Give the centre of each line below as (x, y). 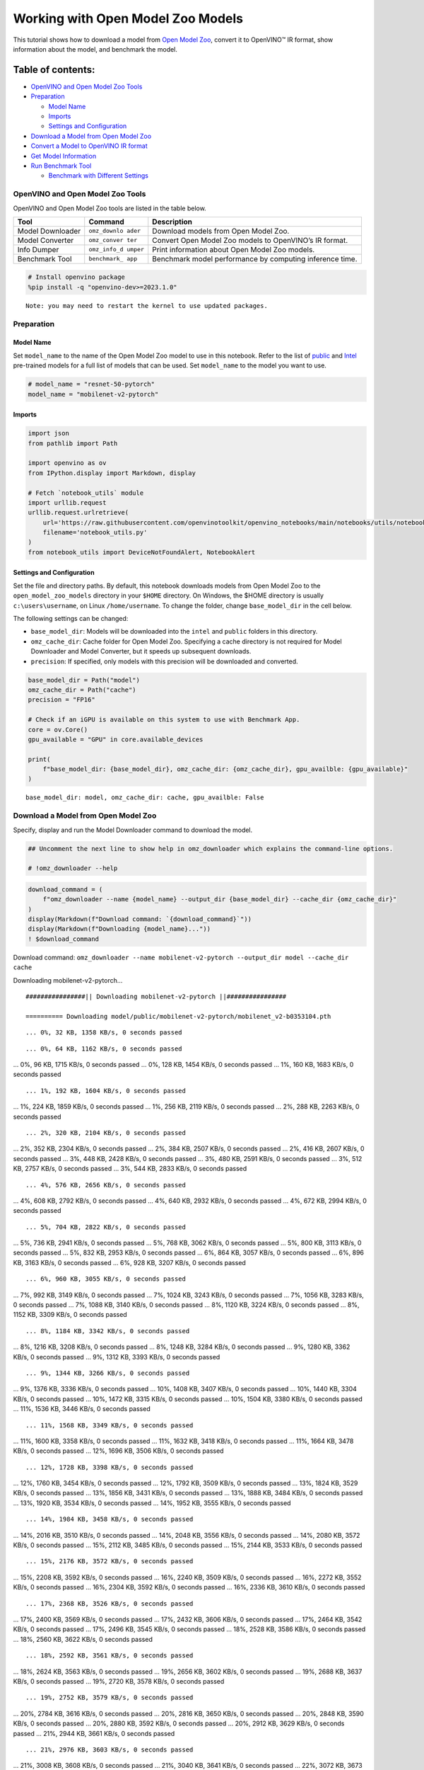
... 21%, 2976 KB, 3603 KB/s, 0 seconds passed (110, 1749)
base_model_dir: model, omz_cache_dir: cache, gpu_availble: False (145, 798)
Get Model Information (64, 156)
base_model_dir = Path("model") (84, 680)
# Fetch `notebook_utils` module (86, 493)
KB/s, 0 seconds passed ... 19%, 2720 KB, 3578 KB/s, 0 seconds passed (119, 1681)
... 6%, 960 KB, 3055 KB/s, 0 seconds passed (106, 1279)
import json (49, 433)
